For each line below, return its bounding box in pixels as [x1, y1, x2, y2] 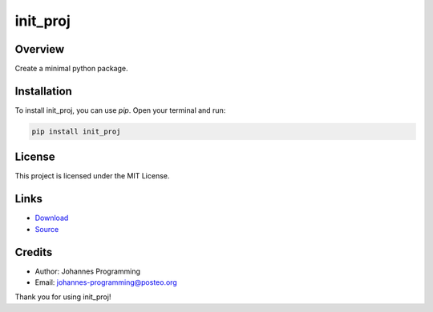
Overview [14, 42, 65, 56]
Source [34, 224, 59, 234]
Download [34, 213, 69, 223]
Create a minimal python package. [14, 64, 128, 74]
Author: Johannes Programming [34, 266, 140, 276]
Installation [14, 84, 72, 98]
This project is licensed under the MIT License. [14, 171, 170, 181]
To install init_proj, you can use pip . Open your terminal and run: [14, 105, 226, 115]
